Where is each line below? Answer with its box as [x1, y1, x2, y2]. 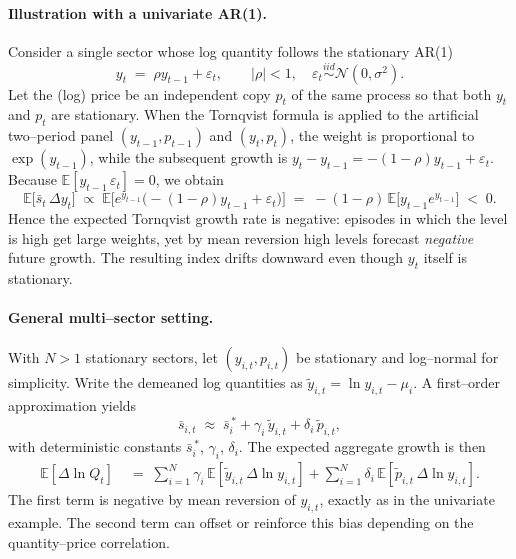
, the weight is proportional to [290, 125, 475, 146]
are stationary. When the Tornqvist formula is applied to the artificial [51, 104, 479, 125]
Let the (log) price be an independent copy [8, 83, 271, 104]
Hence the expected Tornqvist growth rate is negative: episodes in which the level [8, 208, 508, 228]
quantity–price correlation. [8, 531, 170, 552]
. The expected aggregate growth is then [238, 436, 486, 457]
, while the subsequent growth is [89, 147, 288, 168]
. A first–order [413, 372, 501, 393]
